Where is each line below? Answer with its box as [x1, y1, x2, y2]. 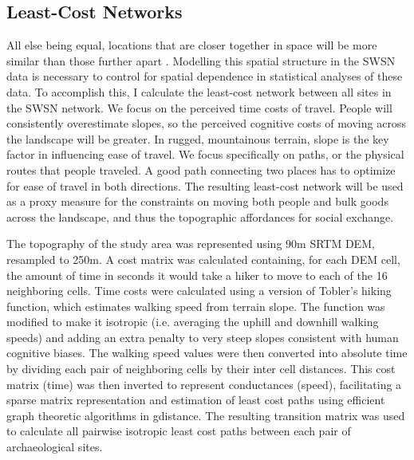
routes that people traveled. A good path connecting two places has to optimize [6, 161, 396, 178]
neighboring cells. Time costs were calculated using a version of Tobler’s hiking [6, 282, 392, 299]
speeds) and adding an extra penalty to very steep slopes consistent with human [6, 328, 399, 345]
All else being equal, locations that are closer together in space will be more [6, 37, 377, 53]
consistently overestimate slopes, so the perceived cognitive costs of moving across [6, 115, 406, 132]
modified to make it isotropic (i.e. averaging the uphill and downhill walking [6, 313, 379, 330]
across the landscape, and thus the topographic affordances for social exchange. [6, 208, 394, 225]
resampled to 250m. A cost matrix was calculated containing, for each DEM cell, [6, 250, 400, 267]
